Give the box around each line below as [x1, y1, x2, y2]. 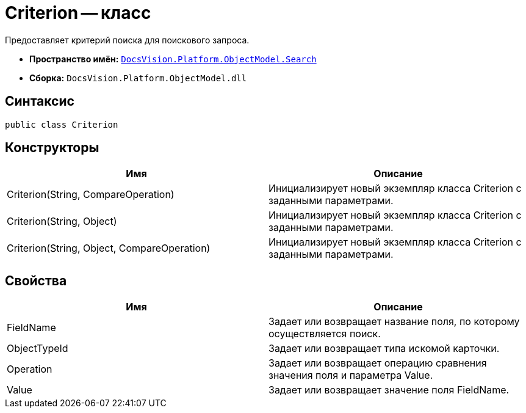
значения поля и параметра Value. [268, 369, 433, 382]
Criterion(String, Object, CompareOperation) [7, 242, 211, 255]
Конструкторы [5, 140, 99, 156]
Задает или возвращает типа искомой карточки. [268, 342, 500, 355]
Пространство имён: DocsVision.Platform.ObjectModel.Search [29, 53, 317, 64]
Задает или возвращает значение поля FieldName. [268, 384, 510, 397]
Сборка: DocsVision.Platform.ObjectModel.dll [29, 72, 247, 83]
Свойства [5, 272, 67, 288]
